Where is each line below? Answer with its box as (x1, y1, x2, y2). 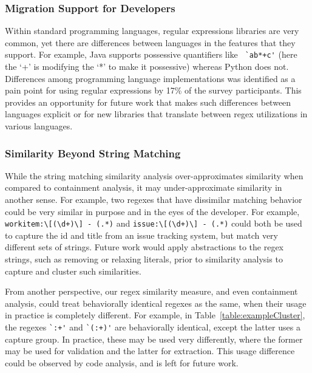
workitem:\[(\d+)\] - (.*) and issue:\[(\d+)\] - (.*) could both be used (5, 217, 302, 230)
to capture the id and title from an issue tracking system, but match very (5, 228, 279, 241)
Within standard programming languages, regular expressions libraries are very (5, 24, 299, 37)
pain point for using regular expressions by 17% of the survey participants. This (5, 84, 302, 97)
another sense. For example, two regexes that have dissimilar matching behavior (5, 193, 302, 206)
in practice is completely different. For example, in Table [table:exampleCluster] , (5, 309, 305, 321)
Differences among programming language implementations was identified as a (5, 72, 296, 84)
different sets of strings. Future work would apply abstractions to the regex (5, 241, 284, 253)
